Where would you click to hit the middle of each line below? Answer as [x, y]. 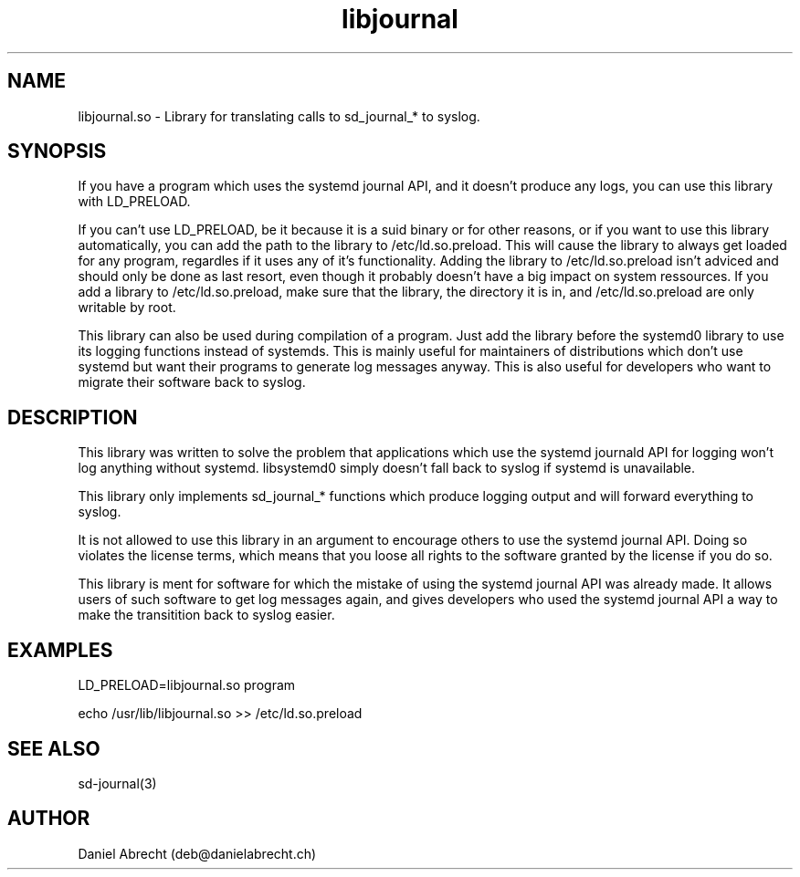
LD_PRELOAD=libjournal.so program [187, 685]
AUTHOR [49, 819]
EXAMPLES [60, 650]
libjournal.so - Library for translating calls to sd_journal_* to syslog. [279, 116]
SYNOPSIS [57, 151]
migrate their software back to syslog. [192, 382]
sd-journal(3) [117, 783]
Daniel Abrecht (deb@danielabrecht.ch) [197, 853]
